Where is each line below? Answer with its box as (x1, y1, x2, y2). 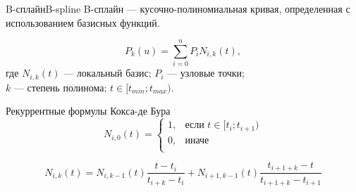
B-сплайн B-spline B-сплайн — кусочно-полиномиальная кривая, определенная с (6, 1, 350, 15)
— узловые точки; (167, 65, 245, 80)
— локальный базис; (63, 65, 152, 80)
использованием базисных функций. (6, 15, 160, 30)
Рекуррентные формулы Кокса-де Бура (6, 103, 171, 118)
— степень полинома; (13, 79, 107, 94)
